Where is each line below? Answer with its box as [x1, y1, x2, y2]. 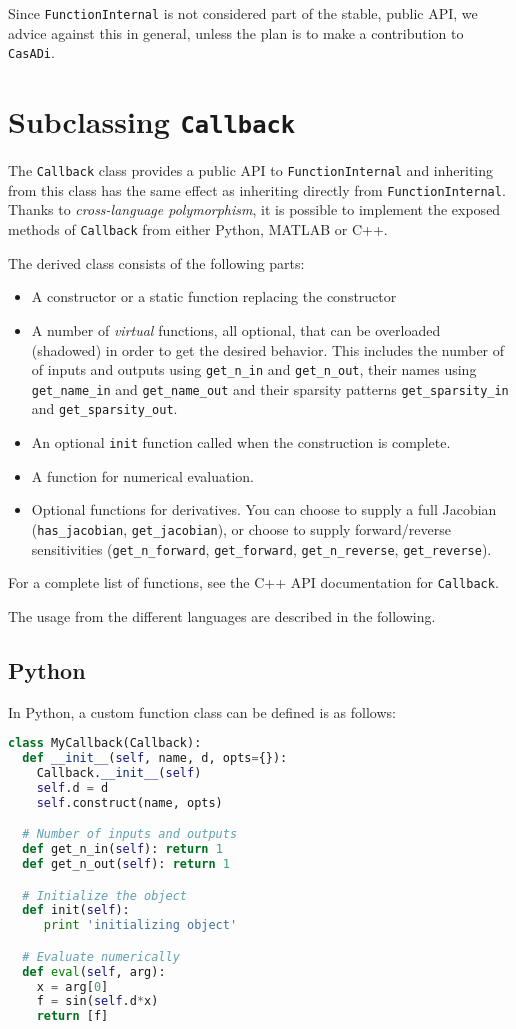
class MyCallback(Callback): [8, 736, 202, 751]
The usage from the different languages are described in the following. [8, 605, 436, 626]
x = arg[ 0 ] [36, 979, 109, 994]
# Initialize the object [22, 888, 187, 903]
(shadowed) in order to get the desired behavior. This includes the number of [31, 339, 505, 360]
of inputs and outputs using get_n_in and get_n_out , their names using [31, 359, 477, 380]
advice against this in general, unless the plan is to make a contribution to [8, 22, 464, 43]
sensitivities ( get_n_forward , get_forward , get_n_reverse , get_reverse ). [31, 538, 492, 559]
